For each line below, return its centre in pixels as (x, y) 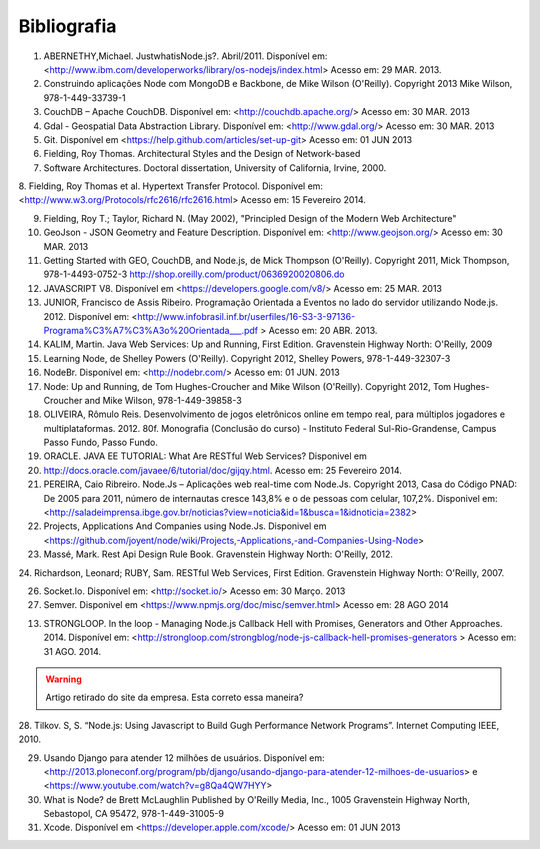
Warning (63, 679)
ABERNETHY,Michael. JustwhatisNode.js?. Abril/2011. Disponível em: (185, 56)
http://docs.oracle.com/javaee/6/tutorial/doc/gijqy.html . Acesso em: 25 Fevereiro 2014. (222, 470)
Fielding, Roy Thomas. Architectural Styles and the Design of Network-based (202, 154)
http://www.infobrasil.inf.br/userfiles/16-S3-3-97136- (246, 316)
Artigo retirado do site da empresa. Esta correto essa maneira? (174, 697)
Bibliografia (67, 26)
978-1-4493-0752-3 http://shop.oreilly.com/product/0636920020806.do (194, 274)
